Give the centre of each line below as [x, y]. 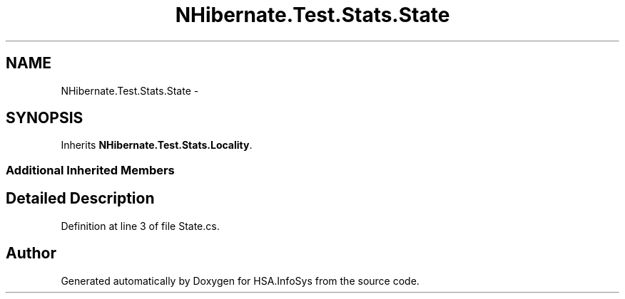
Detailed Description [80, 199]
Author [31, 253]
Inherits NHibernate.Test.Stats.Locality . [157, 145]
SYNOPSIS [45, 118]
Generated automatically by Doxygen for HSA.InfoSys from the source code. [240, 280]
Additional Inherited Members [90, 170]
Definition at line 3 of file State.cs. [140, 226]
